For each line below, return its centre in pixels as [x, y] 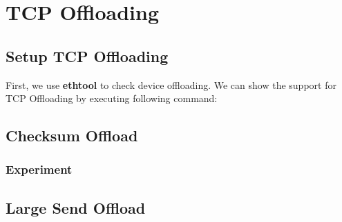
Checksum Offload [72, 135]
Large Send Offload [76, 207]
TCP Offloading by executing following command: [112, 98]
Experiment [39, 169]
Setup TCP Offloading [87, 55]
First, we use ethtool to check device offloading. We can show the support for [171, 84]
